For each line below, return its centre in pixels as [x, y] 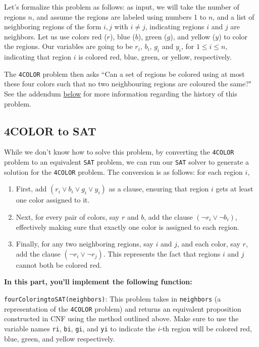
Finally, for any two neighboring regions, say [85, 244]
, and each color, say [209, 244]
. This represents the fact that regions [162, 253]
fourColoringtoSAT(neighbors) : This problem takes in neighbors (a [113, 298]
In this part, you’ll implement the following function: [98, 282]
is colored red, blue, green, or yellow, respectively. [155, 57]
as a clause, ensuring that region [159, 189]
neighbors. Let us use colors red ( [56, 36]
